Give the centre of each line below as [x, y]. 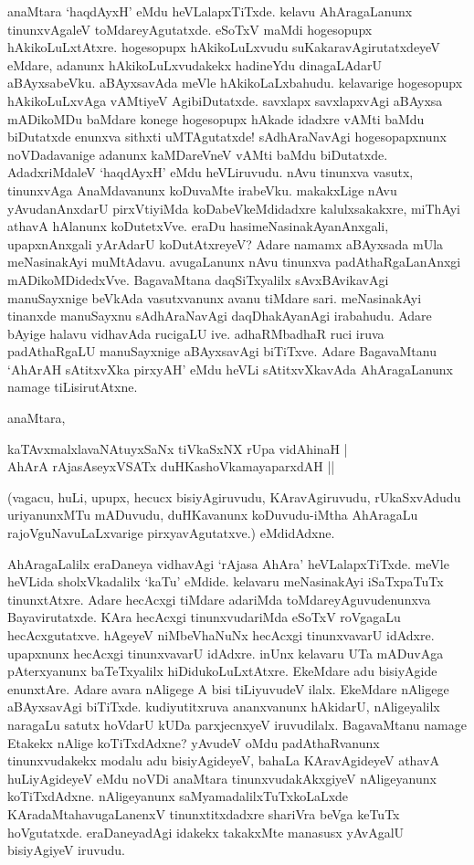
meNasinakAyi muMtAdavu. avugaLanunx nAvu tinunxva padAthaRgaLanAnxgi [234, 262]
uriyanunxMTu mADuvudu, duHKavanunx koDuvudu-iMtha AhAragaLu [213, 515]
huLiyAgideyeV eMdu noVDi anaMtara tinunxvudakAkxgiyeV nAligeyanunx [222, 778]
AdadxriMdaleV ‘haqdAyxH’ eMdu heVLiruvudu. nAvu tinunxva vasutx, [211, 172]
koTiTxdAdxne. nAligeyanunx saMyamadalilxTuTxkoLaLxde [178, 796]
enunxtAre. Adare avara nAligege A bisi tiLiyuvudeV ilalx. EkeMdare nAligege [228, 688]
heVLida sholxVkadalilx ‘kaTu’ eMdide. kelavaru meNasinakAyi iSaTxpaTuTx [226, 581]
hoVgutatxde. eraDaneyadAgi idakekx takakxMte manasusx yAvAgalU [206, 832]
